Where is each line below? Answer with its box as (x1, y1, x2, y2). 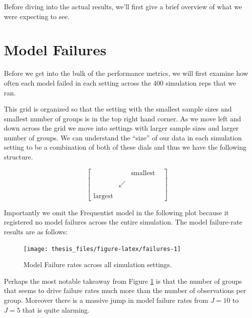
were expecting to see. (4, 11, 70, 21)
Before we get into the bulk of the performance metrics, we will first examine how (4, 68, 249, 78)
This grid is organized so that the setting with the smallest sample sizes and (4, 104, 232, 114)
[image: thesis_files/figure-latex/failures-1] (23, 245, 181, 252)
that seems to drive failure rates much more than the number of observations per (4, 285, 246, 295)
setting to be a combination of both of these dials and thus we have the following (4, 142, 247, 152)
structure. (4, 152, 33, 162)
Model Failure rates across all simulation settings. (23, 259, 172, 270)
